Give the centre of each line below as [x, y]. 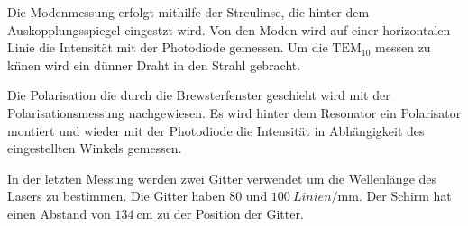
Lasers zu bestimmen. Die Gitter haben [116, 196]
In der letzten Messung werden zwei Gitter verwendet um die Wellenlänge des [222, 178]
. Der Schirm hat [405, 196]
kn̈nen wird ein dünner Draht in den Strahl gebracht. [154, 64]
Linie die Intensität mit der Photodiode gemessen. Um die [168, 47]
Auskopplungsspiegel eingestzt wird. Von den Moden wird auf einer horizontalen [229, 29]
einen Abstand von [59, 213]
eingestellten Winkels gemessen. [95, 148]
